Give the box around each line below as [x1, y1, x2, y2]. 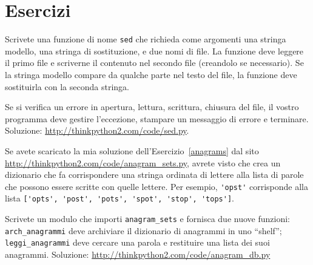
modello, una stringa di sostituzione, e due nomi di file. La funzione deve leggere [5, 44, 304, 57]
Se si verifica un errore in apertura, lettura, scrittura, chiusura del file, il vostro [5, 100, 299, 113]
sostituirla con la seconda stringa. [5, 80, 129, 93]
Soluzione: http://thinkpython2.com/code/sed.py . [5, 124, 189, 137]
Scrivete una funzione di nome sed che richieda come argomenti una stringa [5, 33, 286, 45]
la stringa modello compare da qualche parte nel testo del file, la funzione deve [5, 68, 297, 80]
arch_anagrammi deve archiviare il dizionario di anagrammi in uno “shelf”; [5, 224, 282, 237]
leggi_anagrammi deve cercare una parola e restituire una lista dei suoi [5, 236, 270, 249]
